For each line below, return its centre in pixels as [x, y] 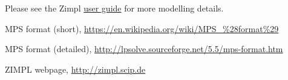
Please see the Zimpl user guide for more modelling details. [114, 8]
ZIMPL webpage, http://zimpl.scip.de [75, 69]
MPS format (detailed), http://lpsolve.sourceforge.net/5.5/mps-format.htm [144, 49]
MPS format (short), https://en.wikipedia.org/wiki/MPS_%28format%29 [142, 28]
